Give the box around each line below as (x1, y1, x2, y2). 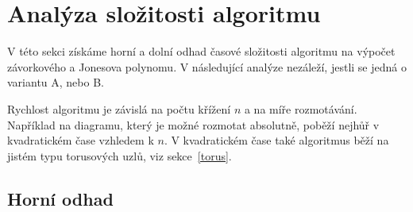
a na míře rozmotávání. (244, 100, 357, 117)
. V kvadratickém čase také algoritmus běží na (164, 132, 389, 148)
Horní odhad (7, 186, 114, 210)
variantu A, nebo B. (7, 74, 104, 91)
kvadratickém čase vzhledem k (7, 132, 154, 148)
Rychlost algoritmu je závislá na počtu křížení (7, 100, 231, 117)
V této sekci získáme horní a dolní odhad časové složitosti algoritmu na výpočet (7, 43, 396, 60)
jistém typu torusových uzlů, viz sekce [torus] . (7, 147, 232, 164)
